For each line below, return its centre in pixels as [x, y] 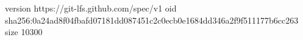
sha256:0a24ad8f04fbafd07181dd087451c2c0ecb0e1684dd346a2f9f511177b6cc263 [152, 20]
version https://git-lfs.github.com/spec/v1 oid [91, 8]
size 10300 [24, 32]
